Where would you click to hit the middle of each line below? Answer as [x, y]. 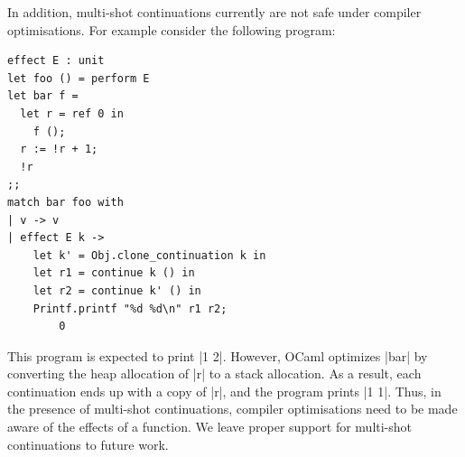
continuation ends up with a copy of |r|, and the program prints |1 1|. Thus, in [224, 391]
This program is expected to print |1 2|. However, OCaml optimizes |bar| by [218, 355]
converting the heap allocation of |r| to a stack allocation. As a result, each [214, 373]
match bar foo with [65, 202]
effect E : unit [56, 61]
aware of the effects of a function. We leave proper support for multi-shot [210, 427]
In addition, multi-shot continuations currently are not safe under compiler [214, 12]
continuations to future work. [88, 444]
